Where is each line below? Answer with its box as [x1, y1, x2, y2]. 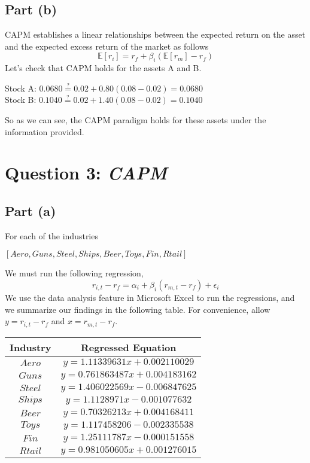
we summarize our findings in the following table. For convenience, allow [5, 303, 271, 315]
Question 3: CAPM [5, 160, 167, 185]
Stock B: [5, 93, 37, 106]
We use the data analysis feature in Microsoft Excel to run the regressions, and [5, 291, 295, 303]
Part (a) [5, 201, 56, 220]
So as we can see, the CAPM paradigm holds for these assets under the [5, 113, 266, 126]
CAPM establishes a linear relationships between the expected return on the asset [5, 28, 306, 41]
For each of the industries [5, 229, 98, 242]
